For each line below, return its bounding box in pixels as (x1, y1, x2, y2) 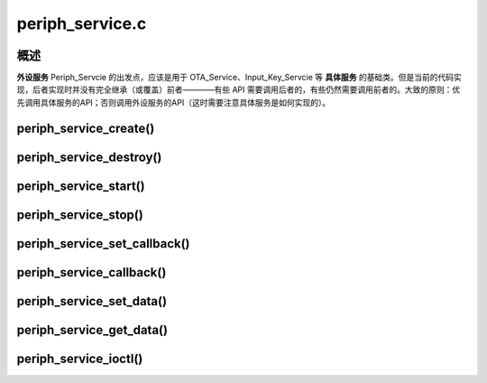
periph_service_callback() (16, 265, 167, 280)
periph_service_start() (16, 178, 145, 193)
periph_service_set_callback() (16, 236, 190, 251)
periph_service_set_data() (16, 294, 167, 309)
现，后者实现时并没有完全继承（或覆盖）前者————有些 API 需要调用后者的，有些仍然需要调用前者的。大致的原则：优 (16, 84, 461, 95)
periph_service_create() (16, 120, 155, 135)
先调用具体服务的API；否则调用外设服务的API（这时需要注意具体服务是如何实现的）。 (16, 97, 331, 107)
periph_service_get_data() (16, 322, 169, 338)
